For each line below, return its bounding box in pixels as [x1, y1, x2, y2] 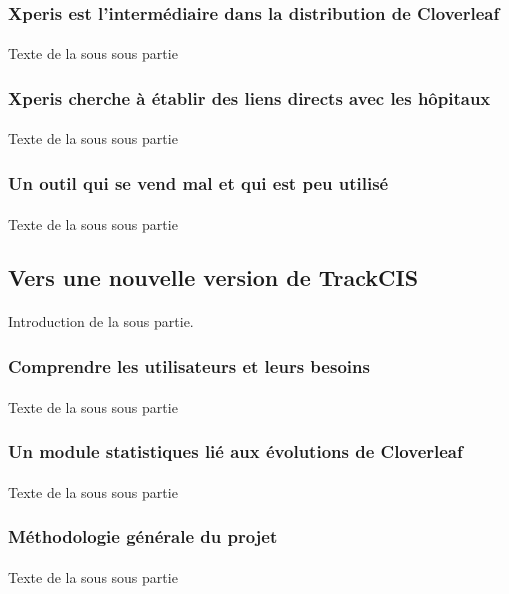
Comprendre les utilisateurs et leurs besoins [8, 353, 370, 378]
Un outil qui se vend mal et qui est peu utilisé [8, 170, 389, 195]
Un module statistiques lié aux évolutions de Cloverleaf [8, 439, 463, 464]
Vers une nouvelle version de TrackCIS [8, 262, 419, 293]
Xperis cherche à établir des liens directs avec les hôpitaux [8, 85, 491, 110]
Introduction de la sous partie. [8, 311, 194, 332]
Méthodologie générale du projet [8, 524, 278, 549]
